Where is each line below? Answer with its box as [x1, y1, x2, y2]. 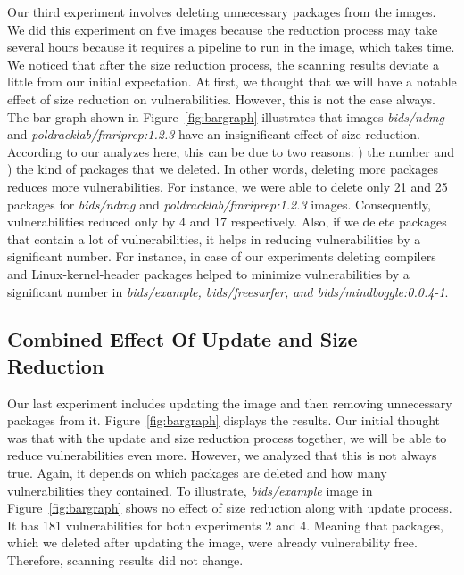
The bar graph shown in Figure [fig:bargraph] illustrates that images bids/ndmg [7, 107, 444, 126]
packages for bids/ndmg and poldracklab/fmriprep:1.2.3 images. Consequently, [7, 194, 431, 213]
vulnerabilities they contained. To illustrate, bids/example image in [7, 481, 373, 499]
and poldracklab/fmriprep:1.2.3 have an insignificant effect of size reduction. [7, 125, 420, 144]
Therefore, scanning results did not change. [7, 551, 244, 570]
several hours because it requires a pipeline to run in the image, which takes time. [7, 37, 455, 56]
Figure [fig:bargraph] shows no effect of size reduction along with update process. [7, 498, 452, 517]
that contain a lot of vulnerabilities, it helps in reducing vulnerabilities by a [7, 229, 421, 248]
